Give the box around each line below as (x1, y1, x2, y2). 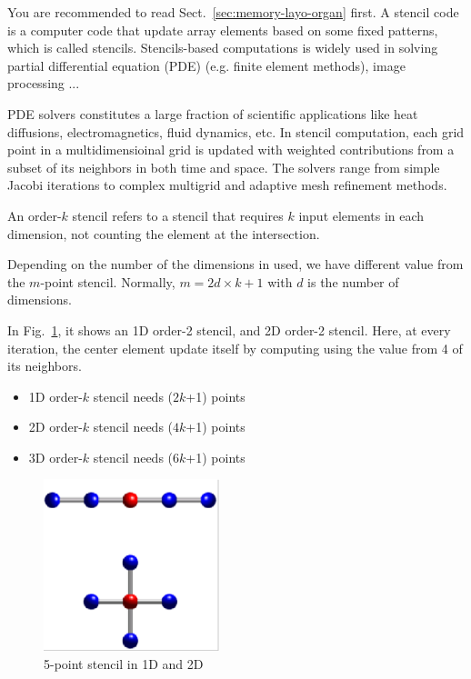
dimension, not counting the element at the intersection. (7, 224, 320, 243)
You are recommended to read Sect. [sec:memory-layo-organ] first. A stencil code (7, 3, 459, 21)
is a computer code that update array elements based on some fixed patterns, (7, 20, 438, 39)
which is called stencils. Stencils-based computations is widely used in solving (7, 38, 438, 57)
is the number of (307, 272, 399, 291)
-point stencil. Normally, (40, 272, 175, 291)
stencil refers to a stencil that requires (72, 205, 284, 225)
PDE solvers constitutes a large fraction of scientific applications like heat (7, 104, 418, 123)
